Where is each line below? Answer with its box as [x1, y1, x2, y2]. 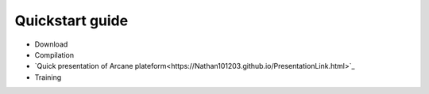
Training [34, 72, 62, 82]
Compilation [34, 50, 75, 59]
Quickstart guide [14, 12, 129, 29]
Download [34, 39, 68, 49]
